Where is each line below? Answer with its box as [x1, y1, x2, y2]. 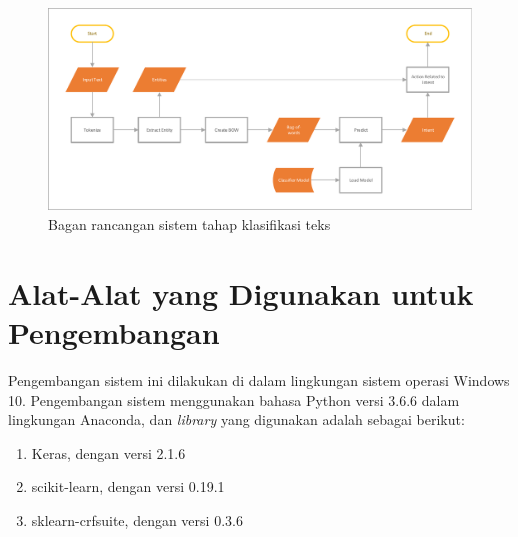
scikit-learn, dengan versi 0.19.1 [31, 476, 225, 497]
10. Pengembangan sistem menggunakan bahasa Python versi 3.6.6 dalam [8, 389, 460, 410]
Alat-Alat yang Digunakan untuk [8, 272, 474, 313]
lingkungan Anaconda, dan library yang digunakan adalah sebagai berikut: [8, 409, 465, 430]
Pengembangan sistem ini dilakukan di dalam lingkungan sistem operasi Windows [8, 369, 510, 390]
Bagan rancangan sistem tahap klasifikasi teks [48, 214, 331, 235]
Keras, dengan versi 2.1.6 [31, 442, 186, 463]
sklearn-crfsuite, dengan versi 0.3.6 [31, 509, 243, 530]
